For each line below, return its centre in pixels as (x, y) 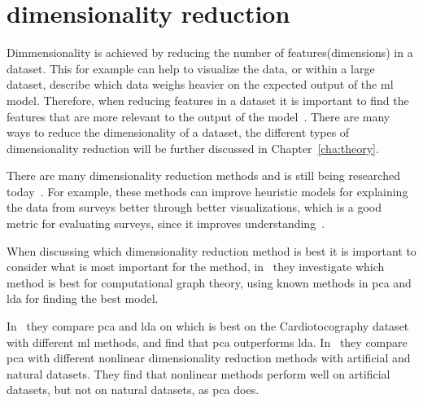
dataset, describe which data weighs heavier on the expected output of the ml (200, 84)
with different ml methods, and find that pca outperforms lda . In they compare (207, 342)
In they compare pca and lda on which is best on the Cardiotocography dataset (208, 326)
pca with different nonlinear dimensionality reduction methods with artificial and (209, 358)
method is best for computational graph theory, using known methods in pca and (209, 282)
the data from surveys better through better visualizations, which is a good (194, 207)
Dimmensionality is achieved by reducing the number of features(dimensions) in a (210, 53)
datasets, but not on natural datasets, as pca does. (133, 390)
